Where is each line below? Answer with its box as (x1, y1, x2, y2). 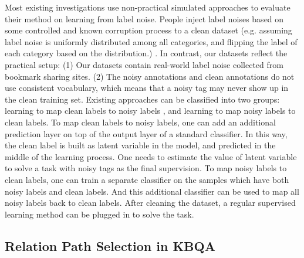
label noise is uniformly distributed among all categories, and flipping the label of (5, 35, 298, 47)
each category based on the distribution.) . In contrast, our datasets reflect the (5, 47, 288, 59)
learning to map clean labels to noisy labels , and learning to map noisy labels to (5, 104, 296, 117)
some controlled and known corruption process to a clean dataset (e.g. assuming (5, 24, 292, 36)
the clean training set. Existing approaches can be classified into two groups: (5, 93, 280, 105)
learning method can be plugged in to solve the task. (5, 208, 194, 220)
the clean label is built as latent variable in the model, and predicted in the (5, 139, 276, 151)
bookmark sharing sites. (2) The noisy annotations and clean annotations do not (5, 70, 295, 82)
